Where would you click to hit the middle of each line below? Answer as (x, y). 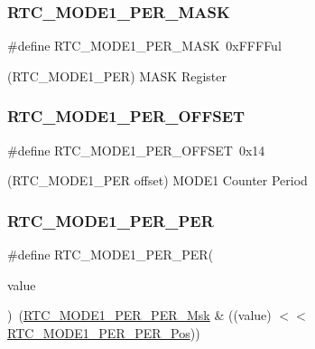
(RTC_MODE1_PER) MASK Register (117, 75)
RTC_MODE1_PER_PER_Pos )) (104, 332)
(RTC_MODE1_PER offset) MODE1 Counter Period (157, 180)
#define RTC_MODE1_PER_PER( (111, 255)
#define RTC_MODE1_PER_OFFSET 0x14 (136, 150)
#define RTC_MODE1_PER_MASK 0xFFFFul (144, 46)
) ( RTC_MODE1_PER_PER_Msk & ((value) (139, 315)
